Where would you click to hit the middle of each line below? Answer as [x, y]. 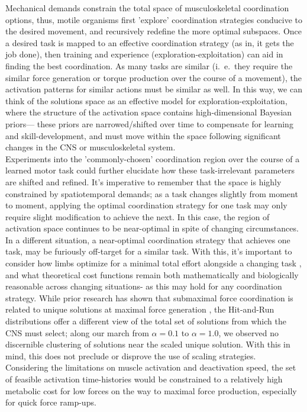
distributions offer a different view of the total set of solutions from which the [146, 321]
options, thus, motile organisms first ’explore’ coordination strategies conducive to [154, 19]
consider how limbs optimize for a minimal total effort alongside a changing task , [153, 263]
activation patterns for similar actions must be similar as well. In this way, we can [154, 89]
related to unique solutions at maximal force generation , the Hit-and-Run [140, 309]
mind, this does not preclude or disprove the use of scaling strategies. [131, 355]
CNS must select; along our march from [77, 332]
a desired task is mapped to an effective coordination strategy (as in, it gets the [150, 42]
